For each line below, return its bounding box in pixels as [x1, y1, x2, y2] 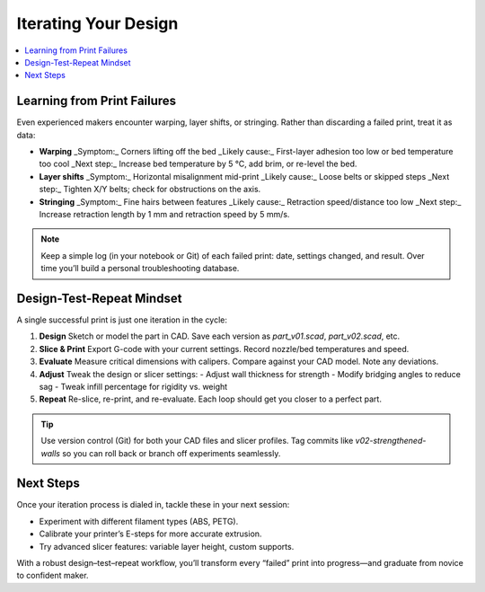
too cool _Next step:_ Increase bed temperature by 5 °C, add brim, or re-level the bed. [39, 158, 357, 170]
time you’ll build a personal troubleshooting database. [40, 263, 240, 274]
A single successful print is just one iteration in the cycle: [16, 314, 228, 325]
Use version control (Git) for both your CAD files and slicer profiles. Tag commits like [40, 436, 354, 446]
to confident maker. [16, 570, 89, 581]
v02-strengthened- [355, 436, 427, 446]
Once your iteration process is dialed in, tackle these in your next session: [16, 499, 290, 510]
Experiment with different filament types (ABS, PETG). [39, 516, 239, 526]
